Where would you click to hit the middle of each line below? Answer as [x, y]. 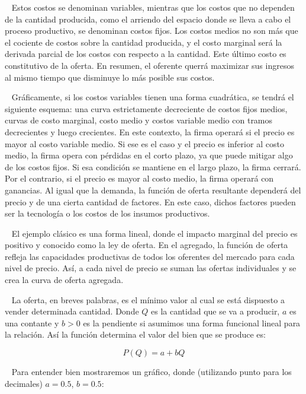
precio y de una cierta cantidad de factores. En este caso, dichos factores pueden [150, 201]
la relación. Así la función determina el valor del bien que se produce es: [135, 334]
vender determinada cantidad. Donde [72, 311]
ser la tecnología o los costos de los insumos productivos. [107, 213]
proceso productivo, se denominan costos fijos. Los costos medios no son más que [152, 31]
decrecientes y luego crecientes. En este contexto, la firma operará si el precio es [150, 131]
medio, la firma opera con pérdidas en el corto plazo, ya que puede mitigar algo [149, 155]
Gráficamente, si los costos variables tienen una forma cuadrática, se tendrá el [153, 97]
